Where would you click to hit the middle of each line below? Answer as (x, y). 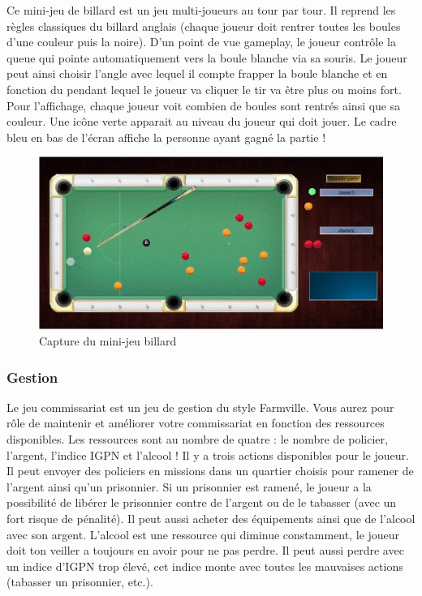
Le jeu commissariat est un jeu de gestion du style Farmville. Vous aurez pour (200, 407)
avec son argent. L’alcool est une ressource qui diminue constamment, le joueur (203, 534)
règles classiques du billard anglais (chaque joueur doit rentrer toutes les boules (204, 26)
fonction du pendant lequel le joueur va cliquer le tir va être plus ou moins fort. (204, 89)
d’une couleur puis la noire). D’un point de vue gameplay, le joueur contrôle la (201, 42)
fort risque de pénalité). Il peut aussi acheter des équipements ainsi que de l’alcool (211, 518)
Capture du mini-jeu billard (108, 341)
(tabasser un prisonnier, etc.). (80, 582)
